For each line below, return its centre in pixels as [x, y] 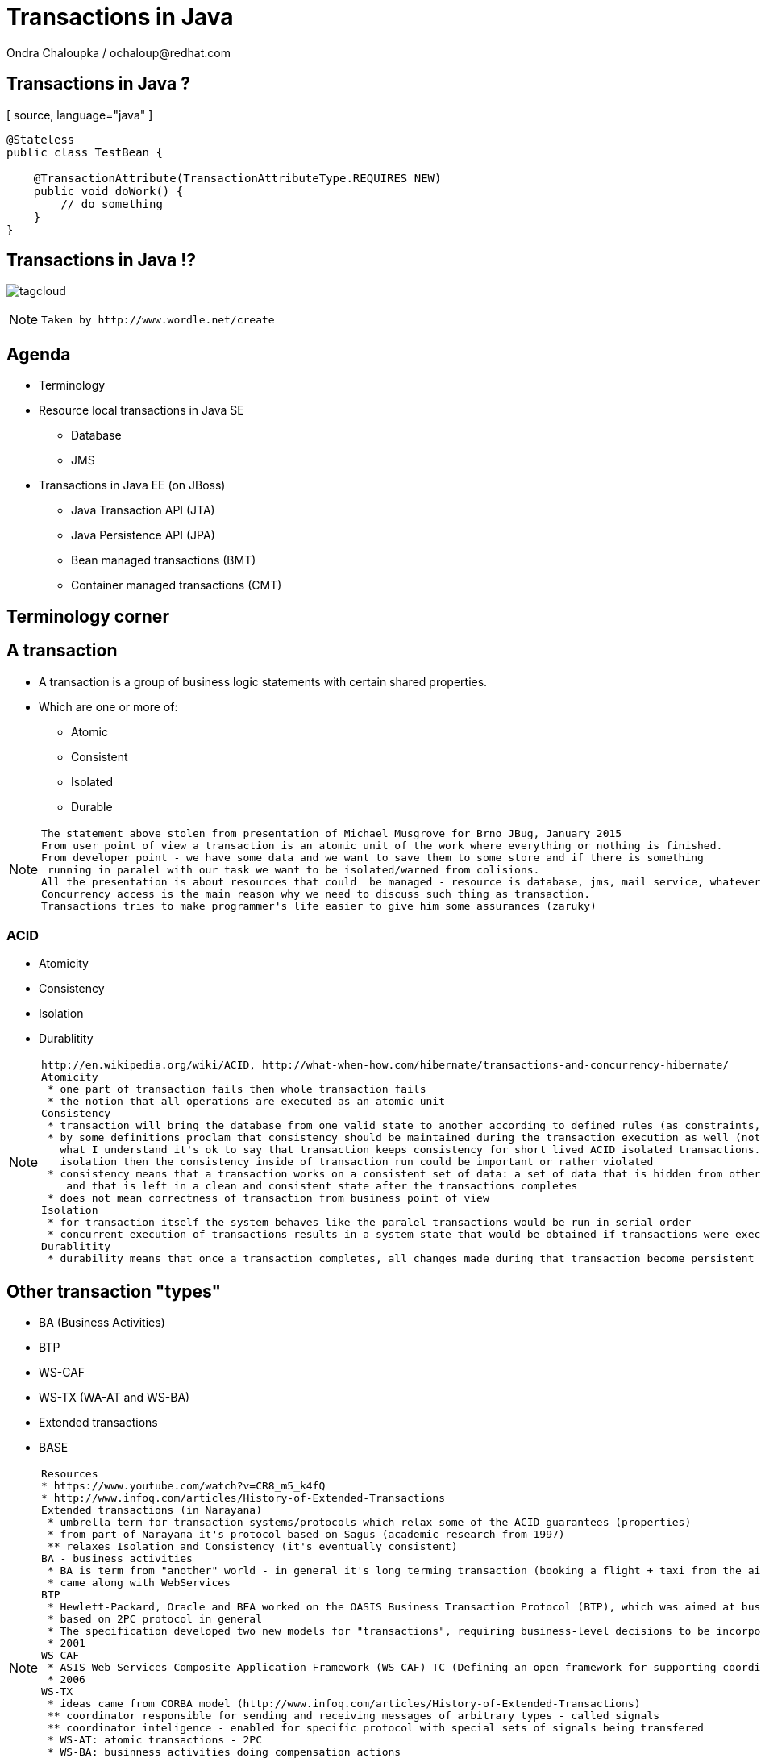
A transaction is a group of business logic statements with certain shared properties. [263, 681]
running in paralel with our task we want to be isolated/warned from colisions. [293, 869]
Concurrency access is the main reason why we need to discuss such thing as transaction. [316, 894]
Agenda [39, 354]
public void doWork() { [108, 191]
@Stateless [41, 139]
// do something [112, 204]
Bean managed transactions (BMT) [164, 560]
